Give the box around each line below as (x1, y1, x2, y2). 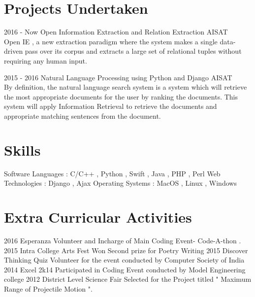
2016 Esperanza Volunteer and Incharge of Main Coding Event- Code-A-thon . (4, 235, 241, 245)
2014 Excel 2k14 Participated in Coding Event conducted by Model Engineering (4, 264, 246, 274)
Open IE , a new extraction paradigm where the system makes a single (4, 36, 218, 46)
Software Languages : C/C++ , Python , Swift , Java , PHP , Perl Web (4, 168, 221, 178)
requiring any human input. (4, 55, 87, 66)
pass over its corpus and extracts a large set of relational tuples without (25, 46, 242, 56)
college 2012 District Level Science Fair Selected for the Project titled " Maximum (4, 274, 252, 284)
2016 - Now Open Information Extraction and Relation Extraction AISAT (4, 27, 228, 37)
